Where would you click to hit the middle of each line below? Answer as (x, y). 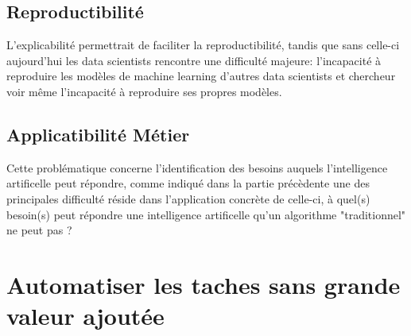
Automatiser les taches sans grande (204, 284)
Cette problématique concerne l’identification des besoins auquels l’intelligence (197, 167)
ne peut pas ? (39, 230)
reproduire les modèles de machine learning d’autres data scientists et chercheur (201, 76)
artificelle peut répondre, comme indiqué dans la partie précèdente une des (188, 183)
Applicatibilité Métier (98, 134)
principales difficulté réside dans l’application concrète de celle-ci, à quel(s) (188, 198)
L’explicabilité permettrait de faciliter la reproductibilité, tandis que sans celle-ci (203, 45)
